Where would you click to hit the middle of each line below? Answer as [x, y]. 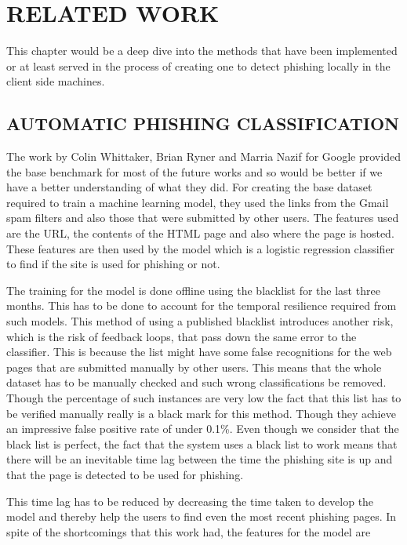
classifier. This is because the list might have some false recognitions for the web [199, 352]
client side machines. [56, 81]
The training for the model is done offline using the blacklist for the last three [193, 290]
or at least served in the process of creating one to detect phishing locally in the [198, 65]
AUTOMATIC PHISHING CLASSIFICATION [203, 124]
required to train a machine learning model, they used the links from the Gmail [198, 202]
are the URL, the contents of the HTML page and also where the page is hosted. [200, 233]
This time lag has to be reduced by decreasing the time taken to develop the [190, 501]
